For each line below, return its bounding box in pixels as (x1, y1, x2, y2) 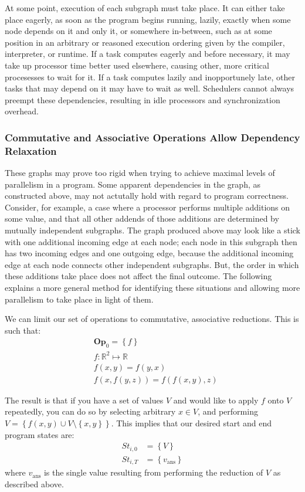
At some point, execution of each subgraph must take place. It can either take (5, 2, 285, 13)
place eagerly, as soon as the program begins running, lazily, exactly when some (5, 13, 291, 25)
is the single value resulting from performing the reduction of (43, 466, 263, 479)
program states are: (5, 428, 74, 440)
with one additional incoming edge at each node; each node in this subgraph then (5, 235, 297, 247)
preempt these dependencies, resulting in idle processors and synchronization (5, 93, 280, 106)
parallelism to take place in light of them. (5, 293, 154, 305)
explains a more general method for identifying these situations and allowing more (5, 281, 300, 294)
